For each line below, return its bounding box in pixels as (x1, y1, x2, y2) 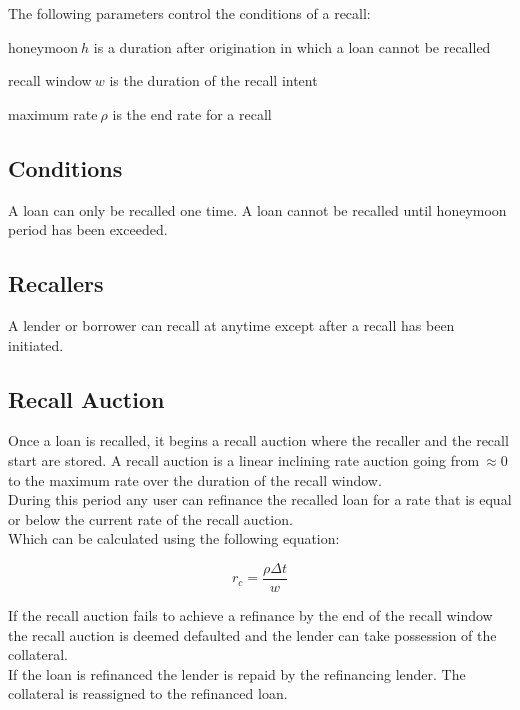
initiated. (8, 334, 64, 355)
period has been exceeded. (8, 219, 168, 240)
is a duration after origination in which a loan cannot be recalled (93, 36, 491, 57)
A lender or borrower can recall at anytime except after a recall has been (8, 314, 455, 335)
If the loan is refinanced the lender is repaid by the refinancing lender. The (8, 663, 466, 684)
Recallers (8, 268, 104, 299)
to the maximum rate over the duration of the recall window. (8, 469, 382, 490)
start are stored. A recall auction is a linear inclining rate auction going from (8, 449, 480, 470)
